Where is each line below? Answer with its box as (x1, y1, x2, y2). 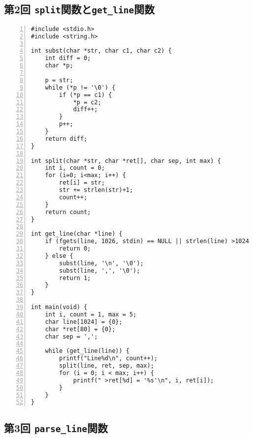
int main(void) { (31, 304, 87, 311)
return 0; (59, 245, 91, 252)
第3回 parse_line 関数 (4, 420, 108, 435)
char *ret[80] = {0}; (45, 325, 115, 333)
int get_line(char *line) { (31, 230, 123, 238)
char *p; (45, 62, 73, 69)
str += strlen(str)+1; (59, 187, 133, 194)
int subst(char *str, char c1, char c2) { (31, 47, 172, 55)
